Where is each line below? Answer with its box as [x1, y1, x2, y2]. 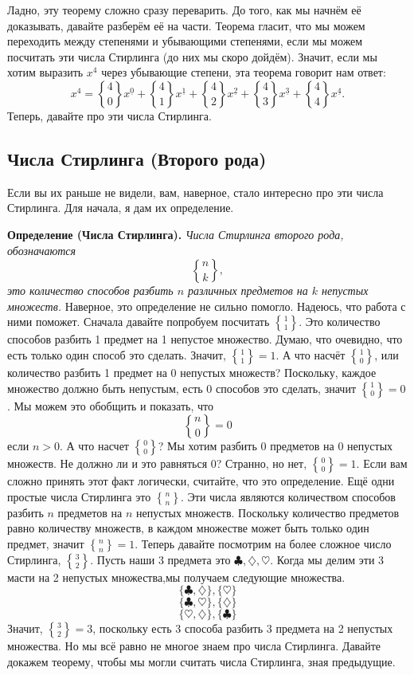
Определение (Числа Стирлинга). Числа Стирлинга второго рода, [7, 226, 344, 242]
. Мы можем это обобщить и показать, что [7, 397, 213, 414]
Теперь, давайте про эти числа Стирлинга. [7, 107, 212, 124]
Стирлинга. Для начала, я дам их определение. [7, 199, 234, 216]
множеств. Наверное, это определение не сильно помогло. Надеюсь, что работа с [7, 297, 406, 314]
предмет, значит [7, 535, 84, 551]
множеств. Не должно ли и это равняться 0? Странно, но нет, [7, 455, 307, 472]
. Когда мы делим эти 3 [270, 551, 385, 567]
